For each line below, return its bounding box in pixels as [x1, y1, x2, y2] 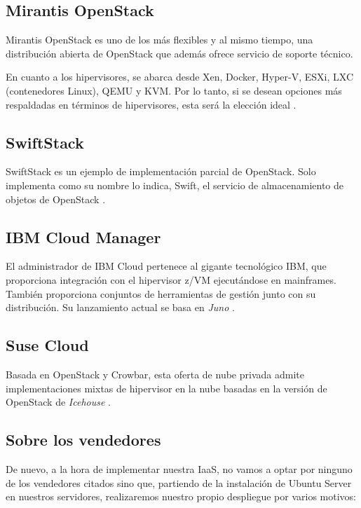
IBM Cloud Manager [6, 226, 161, 247]
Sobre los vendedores [6, 429, 161, 451]
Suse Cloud [6, 334, 89, 356]
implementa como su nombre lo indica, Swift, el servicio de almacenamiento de [6, 177, 344, 192]
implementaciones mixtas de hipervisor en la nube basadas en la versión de [6, 380, 327, 395]
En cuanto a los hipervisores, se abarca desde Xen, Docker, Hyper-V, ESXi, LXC [6, 69, 354, 84]
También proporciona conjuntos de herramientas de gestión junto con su [6, 286, 316, 301]
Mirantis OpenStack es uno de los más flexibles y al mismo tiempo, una [6, 32, 313, 47]
